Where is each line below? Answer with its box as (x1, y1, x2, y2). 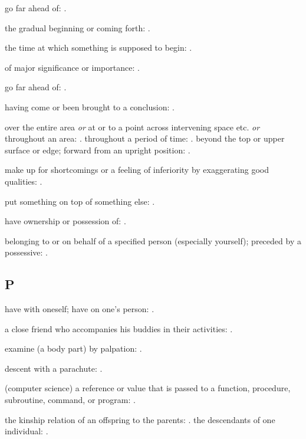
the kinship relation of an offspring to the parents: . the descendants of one (5, 413, 275, 425)
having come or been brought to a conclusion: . (5, 100, 175, 113)
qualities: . (5, 175, 42, 187)
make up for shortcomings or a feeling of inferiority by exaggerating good (5, 163, 269, 176)
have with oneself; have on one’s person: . (5, 303, 154, 315)
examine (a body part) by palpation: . (5, 342, 142, 355)
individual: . (5, 425, 48, 437)
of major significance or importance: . (5, 61, 140, 73)
